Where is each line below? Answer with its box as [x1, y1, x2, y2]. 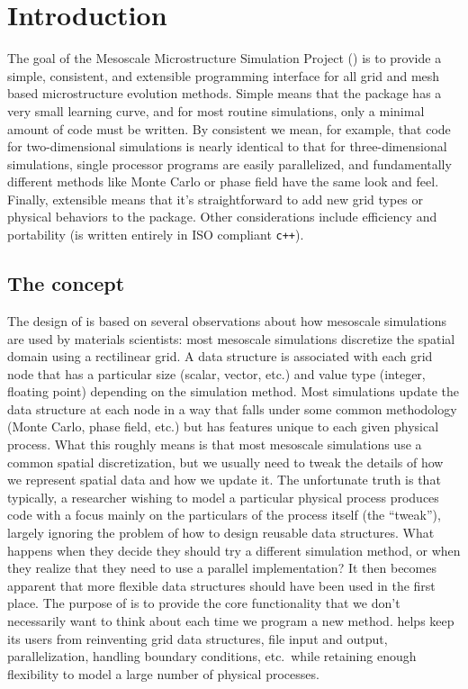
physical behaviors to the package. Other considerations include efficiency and [7, 207, 437, 226]
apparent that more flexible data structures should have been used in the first [7, 576, 436, 594]
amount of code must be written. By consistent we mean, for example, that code [7, 119, 451, 138]
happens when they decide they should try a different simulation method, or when [7, 540, 461, 559]
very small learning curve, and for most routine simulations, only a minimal [7, 101, 425, 120]
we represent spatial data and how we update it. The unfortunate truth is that [7, 470, 441, 489]
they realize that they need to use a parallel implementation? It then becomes [7, 558, 436, 577]
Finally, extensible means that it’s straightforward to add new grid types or [7, 189, 424, 208]
